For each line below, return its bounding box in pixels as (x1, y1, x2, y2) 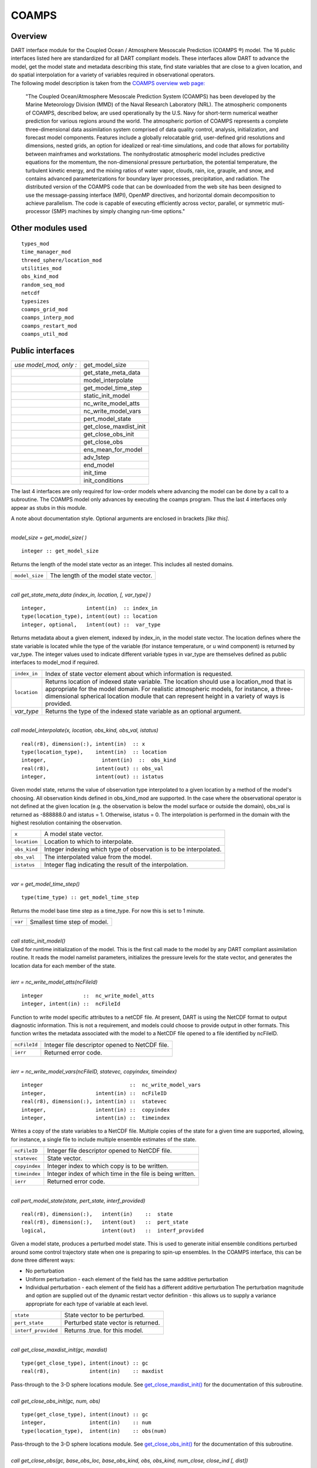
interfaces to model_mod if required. (11, 659, 99, 666)
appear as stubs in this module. (11, 504, 87, 511)
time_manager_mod (21, 248, 71, 255)
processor (25, 208, 50, 215)
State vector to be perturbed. (64, 1311, 145, 1319)
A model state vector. (44, 830, 103, 838)
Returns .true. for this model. (64, 1326, 144, 1335)
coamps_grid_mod (21, 306, 68, 313)
